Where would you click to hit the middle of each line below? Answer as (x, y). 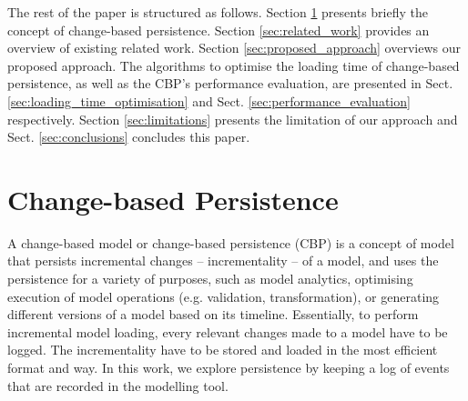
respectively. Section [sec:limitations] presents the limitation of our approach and (233, 119)
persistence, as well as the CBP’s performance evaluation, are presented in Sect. (230, 83)
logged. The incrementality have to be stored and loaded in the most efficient (223, 350)
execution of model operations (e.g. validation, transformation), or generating (224, 296)
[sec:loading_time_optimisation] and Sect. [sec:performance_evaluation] (209, 100)
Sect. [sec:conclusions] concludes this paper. (129, 137)
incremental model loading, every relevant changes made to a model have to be (228, 331)
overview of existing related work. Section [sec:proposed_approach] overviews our (234, 48)
